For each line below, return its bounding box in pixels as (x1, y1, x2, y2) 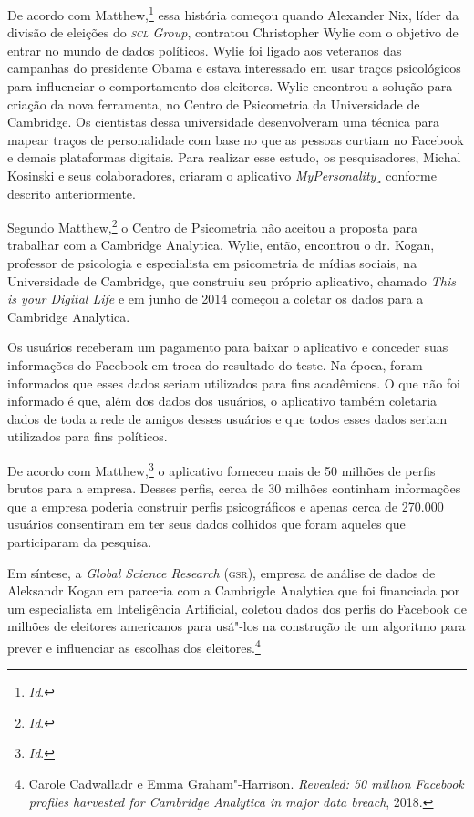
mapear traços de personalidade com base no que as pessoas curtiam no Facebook (7, 129, 464, 149)
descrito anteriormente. (7, 183, 136, 202)
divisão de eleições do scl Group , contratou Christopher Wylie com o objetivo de (7, 23, 459, 42)
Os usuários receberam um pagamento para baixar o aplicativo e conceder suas (7, 337, 448, 357)
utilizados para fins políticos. (7, 427, 168, 446)
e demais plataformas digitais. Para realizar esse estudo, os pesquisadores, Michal (7, 148, 461, 167)
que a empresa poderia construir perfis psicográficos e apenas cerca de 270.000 (7, 496, 444, 515)
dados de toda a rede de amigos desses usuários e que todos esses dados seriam (7, 408, 448, 428)
